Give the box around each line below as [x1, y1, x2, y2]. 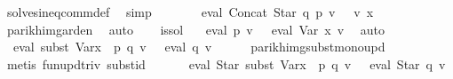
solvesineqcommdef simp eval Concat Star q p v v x [6, 3, 374, 20]
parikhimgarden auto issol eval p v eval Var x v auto [6, 20, 385, 38]
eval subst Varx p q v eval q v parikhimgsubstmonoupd [12, 37, 385, 56]
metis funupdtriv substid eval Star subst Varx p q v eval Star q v [6, 54, 446, 73]
